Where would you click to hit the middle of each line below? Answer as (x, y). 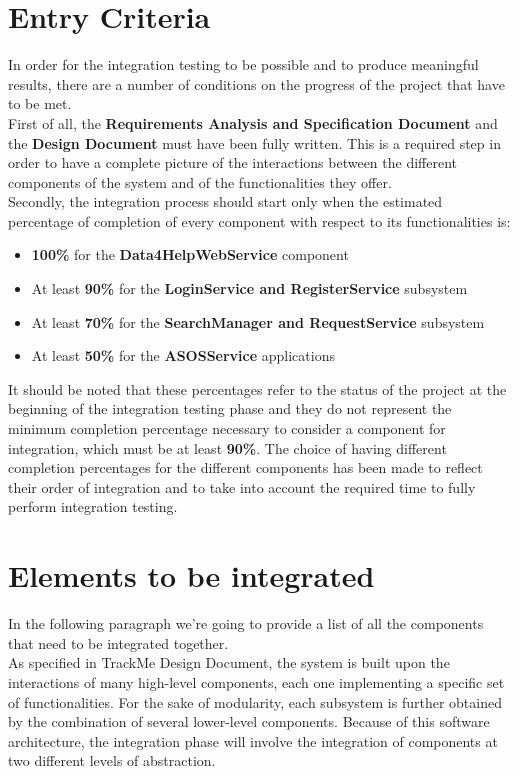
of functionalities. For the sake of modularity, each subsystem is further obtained (255, 701)
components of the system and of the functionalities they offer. (200, 181)
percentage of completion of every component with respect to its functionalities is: (259, 220)
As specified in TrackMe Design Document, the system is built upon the (229, 662)
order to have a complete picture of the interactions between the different (233, 162)
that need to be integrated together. (118, 642)
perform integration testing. (93, 506)
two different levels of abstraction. (112, 760)
